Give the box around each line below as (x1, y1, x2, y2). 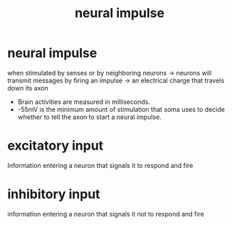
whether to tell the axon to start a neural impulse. (17, 112, 162, 121)
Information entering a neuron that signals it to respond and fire (7, 161, 194, 169)
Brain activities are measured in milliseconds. (17, 98, 151, 106)
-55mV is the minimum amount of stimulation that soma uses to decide (17, 105, 226, 113)
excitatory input (7, 137, 104, 154)
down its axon (7, 83, 48, 92)
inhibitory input (7, 187, 101, 202)
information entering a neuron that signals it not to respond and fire (7, 209, 204, 218)
